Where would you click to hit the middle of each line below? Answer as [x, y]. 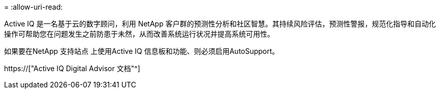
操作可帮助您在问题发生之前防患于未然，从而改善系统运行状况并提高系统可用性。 [139, 34]
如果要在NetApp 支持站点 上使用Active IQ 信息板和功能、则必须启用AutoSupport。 [142, 51]
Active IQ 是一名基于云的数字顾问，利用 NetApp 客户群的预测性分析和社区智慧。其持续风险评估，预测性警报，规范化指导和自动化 [220, 24]
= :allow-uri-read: [34, 7]
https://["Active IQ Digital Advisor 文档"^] [72, 68]
